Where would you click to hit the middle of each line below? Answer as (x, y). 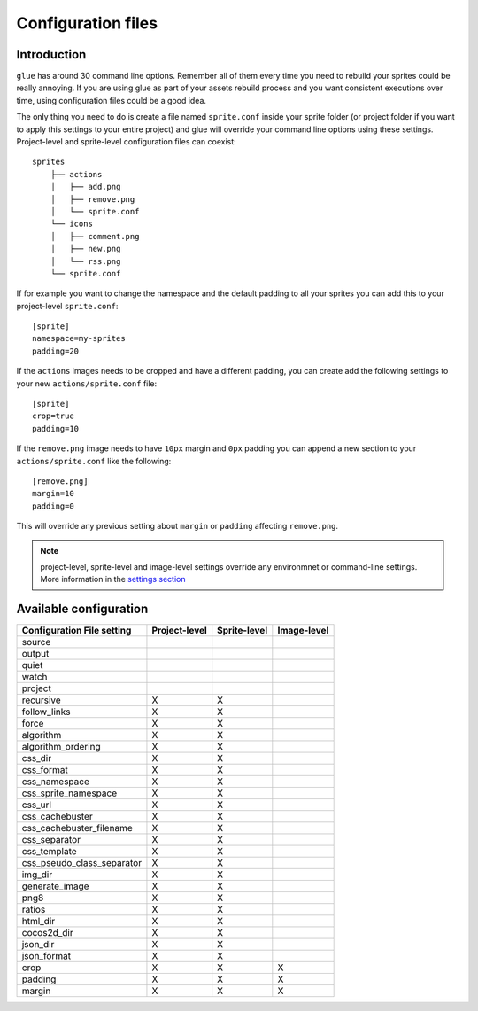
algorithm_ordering (61, 747)
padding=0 (53, 506)
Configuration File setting (77, 631)
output (35, 654)
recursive (41, 700)
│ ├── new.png (85, 249)
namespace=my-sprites (79, 338)
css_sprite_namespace (69, 793)
